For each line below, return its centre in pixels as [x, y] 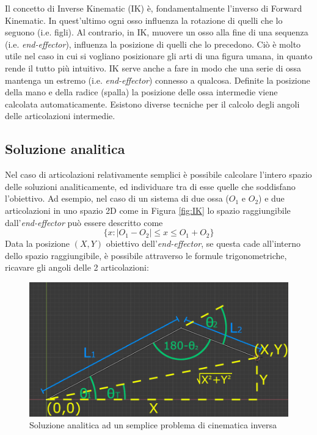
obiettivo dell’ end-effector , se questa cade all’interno [203, 243]
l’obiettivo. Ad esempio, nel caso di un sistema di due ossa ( [117, 198]
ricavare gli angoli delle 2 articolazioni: [77, 267]
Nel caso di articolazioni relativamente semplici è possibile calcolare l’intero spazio [158, 174]
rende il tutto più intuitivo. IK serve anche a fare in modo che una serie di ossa [153, 68]
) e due [271, 198]
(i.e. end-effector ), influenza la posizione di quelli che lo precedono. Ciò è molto [153, 44]
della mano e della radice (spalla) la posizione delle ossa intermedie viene [141, 92]
